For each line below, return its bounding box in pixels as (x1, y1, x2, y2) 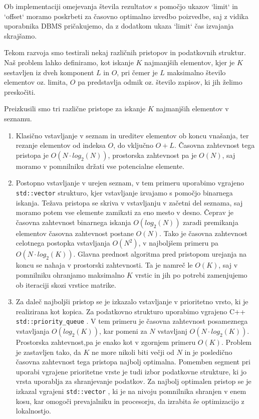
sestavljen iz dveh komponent (4, 67, 94, 77)
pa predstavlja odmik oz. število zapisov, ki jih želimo (78, 77, 242, 87)
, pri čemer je (117, 67, 158, 77)
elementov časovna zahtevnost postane (16, 228, 134, 238)
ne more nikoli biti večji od (91, 346, 174, 357)
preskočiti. (4, 86, 36, 97)
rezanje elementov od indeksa (16, 140, 106, 150)
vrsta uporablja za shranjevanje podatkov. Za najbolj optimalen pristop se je (16, 376, 251, 386)
